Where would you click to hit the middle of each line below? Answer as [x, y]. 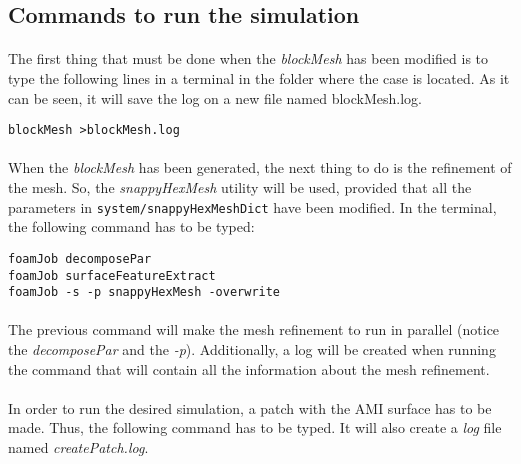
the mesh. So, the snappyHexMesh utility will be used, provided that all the [240, 187]
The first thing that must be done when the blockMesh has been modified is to [248, 58]
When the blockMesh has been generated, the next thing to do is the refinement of [260, 167]
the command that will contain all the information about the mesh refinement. [249, 368]
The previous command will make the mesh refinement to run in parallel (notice [254, 329]
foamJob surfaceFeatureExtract [112, 275]
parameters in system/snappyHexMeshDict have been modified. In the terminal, [252, 206]
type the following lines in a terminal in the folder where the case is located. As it [259, 77]
